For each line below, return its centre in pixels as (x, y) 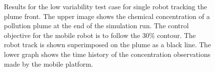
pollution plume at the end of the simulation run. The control (97, 26)
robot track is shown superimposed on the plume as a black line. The (107, 45)
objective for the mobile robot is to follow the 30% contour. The (100, 35)
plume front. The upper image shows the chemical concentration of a (107, 16)
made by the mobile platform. (49, 63)
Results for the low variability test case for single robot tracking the (106, 6)
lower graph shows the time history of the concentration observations (107, 54)
